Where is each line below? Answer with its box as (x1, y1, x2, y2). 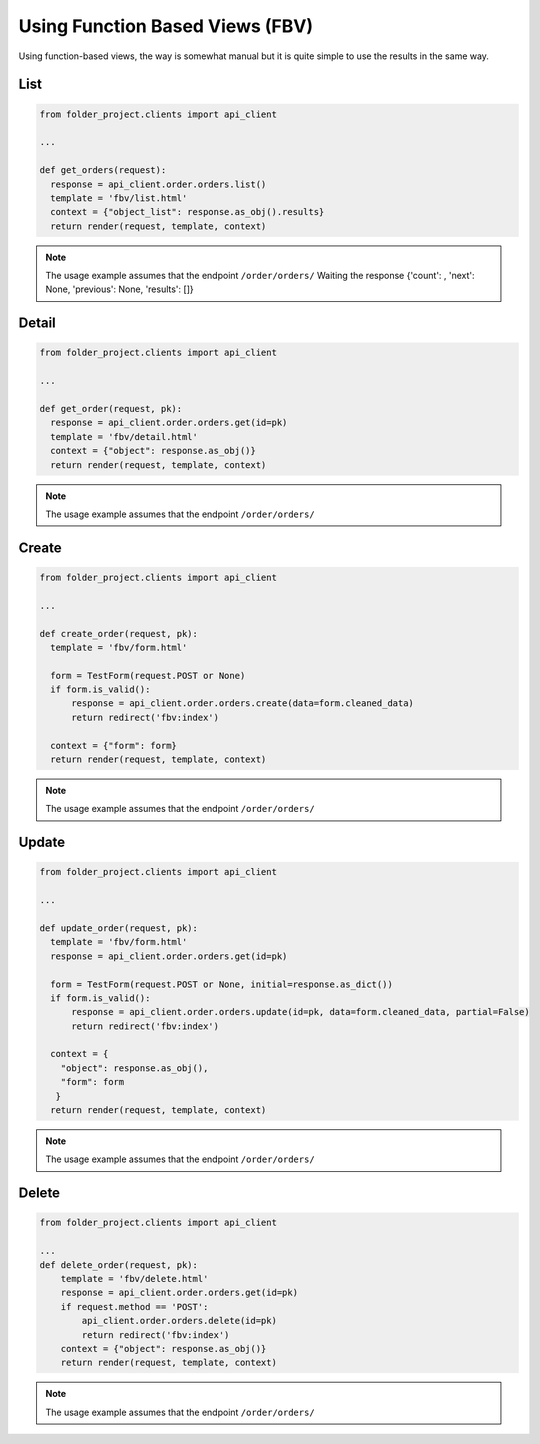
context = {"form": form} (50, 740, 177, 751)
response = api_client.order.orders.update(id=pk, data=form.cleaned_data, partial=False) (71, 1006, 530, 1018)
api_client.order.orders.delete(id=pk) (81, 1315, 277, 1327)
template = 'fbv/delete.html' (60, 1273, 209, 1284)
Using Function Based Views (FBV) (18, 15, 314, 37)
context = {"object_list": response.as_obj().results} (50, 206, 325, 218)
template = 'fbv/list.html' (50, 192, 188, 204)
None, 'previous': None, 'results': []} (45, 283, 194, 295)
